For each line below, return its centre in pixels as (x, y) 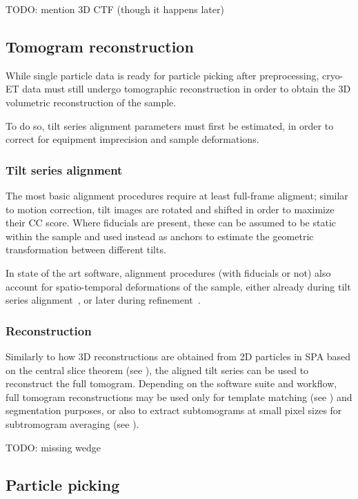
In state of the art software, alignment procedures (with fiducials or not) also (168, 272)
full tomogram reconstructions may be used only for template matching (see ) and (179, 397)
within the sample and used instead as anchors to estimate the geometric (160, 236)
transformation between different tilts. (86, 249)
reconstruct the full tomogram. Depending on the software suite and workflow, (171, 383)
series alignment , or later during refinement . (103, 300)
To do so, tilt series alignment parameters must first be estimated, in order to (170, 125)
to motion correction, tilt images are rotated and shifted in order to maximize (170, 209)
